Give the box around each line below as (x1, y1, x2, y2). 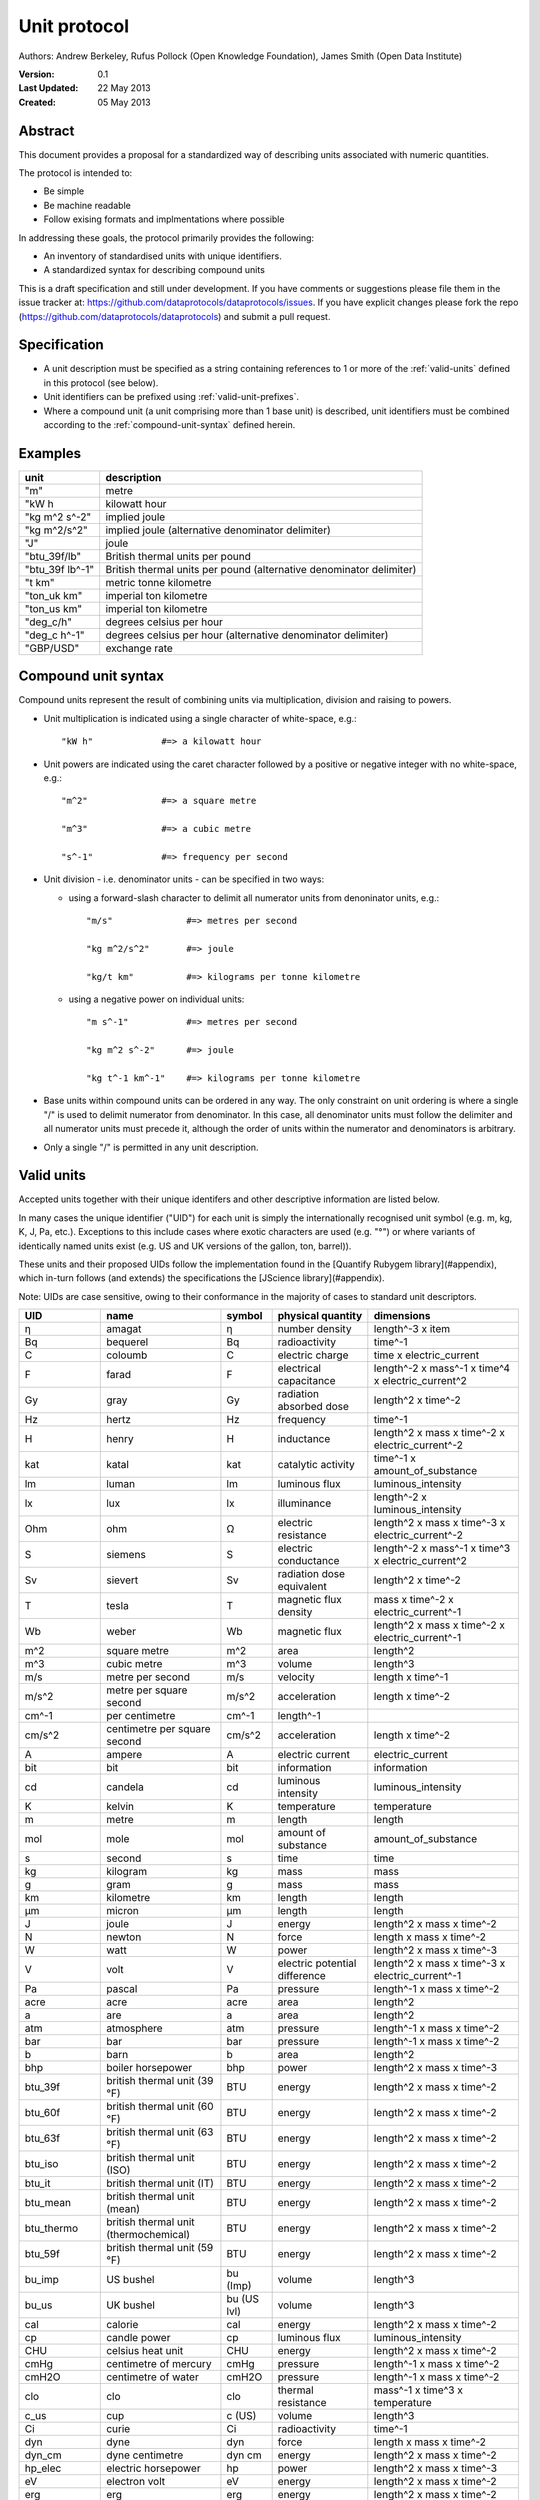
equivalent (277, 1580, 327, 1594)
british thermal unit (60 (106, 2100, 214, 2114)
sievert (106, 1573, 139, 1587)
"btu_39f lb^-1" (24, 562, 95, 576)
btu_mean (24, 2196, 72, 2210)
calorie (106, 2318, 139, 2332)
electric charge (277, 1348, 349, 1362)
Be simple (43, 185, 85, 197)
